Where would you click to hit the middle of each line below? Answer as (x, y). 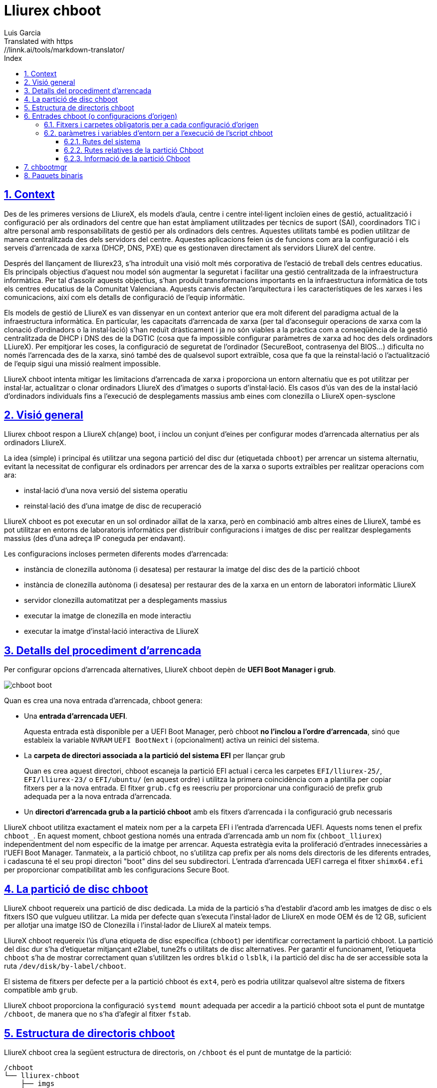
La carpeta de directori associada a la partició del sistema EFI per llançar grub (155, 756)
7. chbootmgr (46, 167)
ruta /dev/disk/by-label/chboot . (65, 966)
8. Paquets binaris (54, 175)
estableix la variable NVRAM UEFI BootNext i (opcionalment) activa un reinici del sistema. (172, 740)
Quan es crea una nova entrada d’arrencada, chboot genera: (103, 701)
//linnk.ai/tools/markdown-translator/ (64, 49)
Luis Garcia (22, 32)
